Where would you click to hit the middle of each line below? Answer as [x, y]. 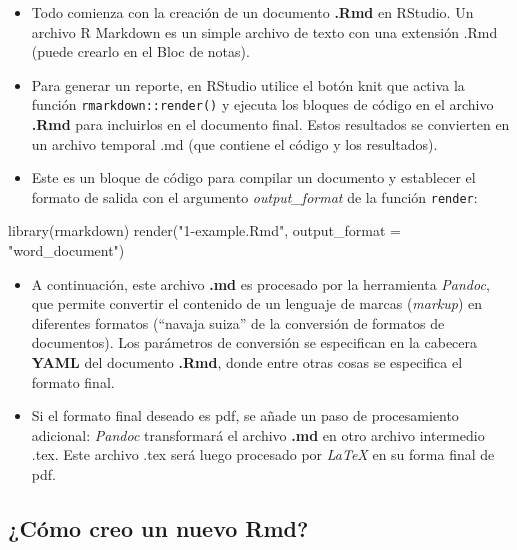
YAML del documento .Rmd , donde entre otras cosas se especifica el [247, 362]
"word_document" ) [66, 250]
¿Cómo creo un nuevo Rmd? [158, 527]
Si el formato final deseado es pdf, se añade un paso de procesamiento [245, 415]
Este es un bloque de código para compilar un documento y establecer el [253, 177]
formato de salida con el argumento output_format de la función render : [254, 196]
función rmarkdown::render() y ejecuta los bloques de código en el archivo [262, 104]
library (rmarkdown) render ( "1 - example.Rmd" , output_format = [204, 230]
